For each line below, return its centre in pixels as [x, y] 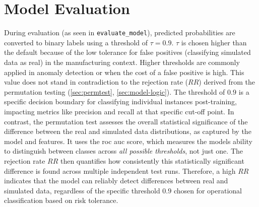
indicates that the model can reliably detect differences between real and [116, 181]
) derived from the [227, 82]
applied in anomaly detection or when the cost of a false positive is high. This [124, 72]
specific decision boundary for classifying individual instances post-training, [120, 101]
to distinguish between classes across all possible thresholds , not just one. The [124, 151]
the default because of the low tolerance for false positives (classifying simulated [127, 52]
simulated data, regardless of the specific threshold [82, 190]
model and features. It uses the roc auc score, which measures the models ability [128, 141]
